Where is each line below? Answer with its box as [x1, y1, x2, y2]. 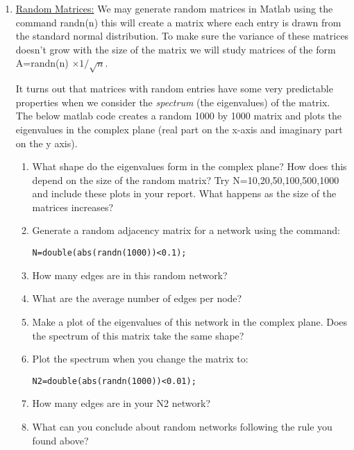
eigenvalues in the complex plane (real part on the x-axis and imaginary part [15, 122, 343, 136]
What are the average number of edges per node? [32, 291, 242, 306]
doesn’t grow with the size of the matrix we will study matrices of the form [15, 42, 336, 56]
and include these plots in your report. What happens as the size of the [32, 186, 337, 201]
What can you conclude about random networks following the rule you [32, 419, 332, 433]
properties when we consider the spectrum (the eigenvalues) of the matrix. [15, 94, 330, 109]
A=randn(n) [15, 56, 69, 70]
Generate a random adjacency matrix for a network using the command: [32, 223, 340, 237]
